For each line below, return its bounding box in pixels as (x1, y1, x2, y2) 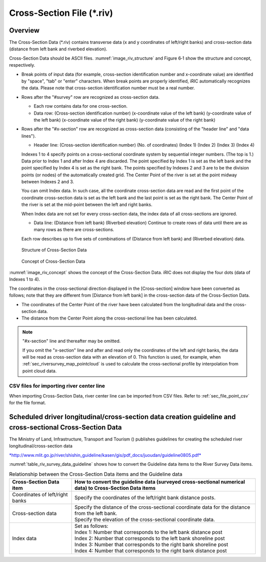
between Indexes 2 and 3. (21, 179, 74, 185)
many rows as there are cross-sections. (33, 227, 114, 233)
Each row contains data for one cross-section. (33, 103, 128, 109)
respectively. (9, 62, 35, 68)
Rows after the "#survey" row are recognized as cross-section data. (21, 94, 160, 100)
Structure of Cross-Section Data (21, 247, 87, 253)
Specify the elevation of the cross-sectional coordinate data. (74, 516, 215, 523)
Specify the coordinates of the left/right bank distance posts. (74, 494, 216, 501)
